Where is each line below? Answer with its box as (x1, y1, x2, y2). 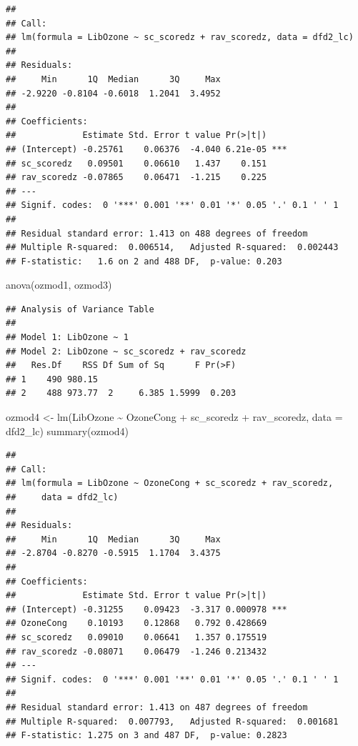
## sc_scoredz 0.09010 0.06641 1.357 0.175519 (6, 632, 267, 642)
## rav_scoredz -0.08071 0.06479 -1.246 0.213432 (6, 646, 267, 657)
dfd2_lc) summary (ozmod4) (6, 423, 129, 438)
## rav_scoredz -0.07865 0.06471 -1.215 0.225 (6, 172, 267, 183)
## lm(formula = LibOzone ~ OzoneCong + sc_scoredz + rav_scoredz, (6, 478, 334, 489)
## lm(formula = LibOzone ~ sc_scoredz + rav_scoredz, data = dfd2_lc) (6, 32, 354, 43)
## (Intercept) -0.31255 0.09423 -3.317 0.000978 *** (6, 604, 287, 615)
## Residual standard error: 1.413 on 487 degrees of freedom (6, 702, 308, 712)
